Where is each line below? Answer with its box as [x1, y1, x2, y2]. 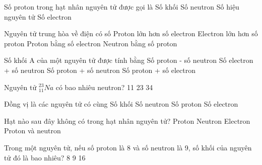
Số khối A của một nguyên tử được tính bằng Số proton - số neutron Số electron [4, 55, 253, 65]
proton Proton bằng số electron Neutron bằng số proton [4, 38, 177, 48]
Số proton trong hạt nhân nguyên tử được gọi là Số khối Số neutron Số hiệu [4, 2, 239, 12]
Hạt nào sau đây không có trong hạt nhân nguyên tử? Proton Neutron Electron [4, 115, 250, 126]
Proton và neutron [4, 125, 61, 136]
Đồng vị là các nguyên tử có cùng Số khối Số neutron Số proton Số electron [4, 99, 238, 109]
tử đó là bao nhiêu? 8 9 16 [4, 152, 86, 162]
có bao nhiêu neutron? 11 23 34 [55, 81, 153, 92]
